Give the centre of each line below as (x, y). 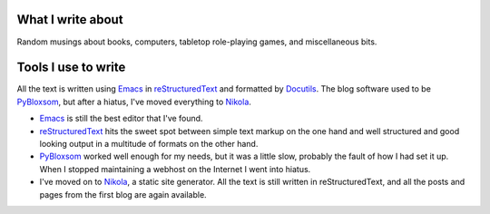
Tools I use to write (71, 68)
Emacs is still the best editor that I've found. (121, 119)
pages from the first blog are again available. (123, 194)
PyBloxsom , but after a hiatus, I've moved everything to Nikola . (134, 102)
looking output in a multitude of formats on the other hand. (149, 143)
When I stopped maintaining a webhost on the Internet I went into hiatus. (175, 169)
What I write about (70, 19)
